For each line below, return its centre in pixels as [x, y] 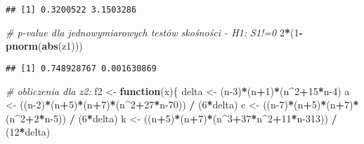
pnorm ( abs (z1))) [44, 46]
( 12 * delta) [28, 132]
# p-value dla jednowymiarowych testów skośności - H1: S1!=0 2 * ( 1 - [154, 32]
